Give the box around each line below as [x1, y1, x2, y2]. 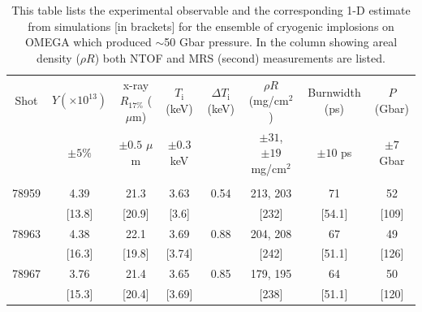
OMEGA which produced [24, 33, 152, 50]
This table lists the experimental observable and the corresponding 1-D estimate [11, 2, 411, 18]
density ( [37, 49, 80, 66]
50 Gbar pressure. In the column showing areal [164, 33, 398, 50]
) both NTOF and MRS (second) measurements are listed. [94, 49, 385, 66]
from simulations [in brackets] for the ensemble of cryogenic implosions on [28, 17, 394, 34]
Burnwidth [308, 84, 361, 101]
